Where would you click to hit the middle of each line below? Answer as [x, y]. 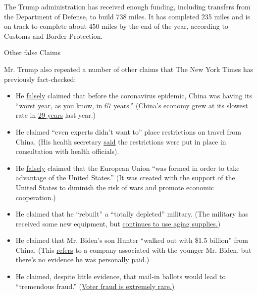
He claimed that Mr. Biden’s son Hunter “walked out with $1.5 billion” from [132, 240]
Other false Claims [32, 52]
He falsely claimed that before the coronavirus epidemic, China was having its [134, 96]
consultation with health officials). [67, 151]
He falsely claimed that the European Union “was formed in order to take [128, 168]
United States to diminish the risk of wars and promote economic [115, 187]
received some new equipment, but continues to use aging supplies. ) [118, 223]
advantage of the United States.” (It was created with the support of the [125, 178]
